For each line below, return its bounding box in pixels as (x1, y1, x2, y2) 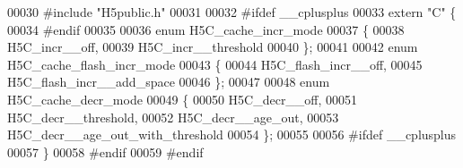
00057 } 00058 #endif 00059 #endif (7, 142, 204, 161)
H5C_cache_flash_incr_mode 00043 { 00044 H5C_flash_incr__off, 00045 (7, 55, 423, 73)
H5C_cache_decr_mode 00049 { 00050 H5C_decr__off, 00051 (7, 89, 358, 108)
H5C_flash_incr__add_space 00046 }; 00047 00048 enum (7, 72, 330, 91)
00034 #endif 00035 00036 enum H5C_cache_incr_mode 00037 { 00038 (7, 20, 405, 38)
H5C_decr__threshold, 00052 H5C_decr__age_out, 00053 (7, 107, 339, 126)
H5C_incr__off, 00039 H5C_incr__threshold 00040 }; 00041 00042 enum (7, 38, 418, 56)
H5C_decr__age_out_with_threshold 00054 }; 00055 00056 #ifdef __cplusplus (7, 125, 457, 144)
